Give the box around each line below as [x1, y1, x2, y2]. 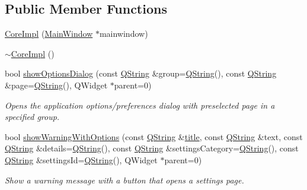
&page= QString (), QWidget [5, 78, 108, 91]
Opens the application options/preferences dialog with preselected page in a [5, 99, 275, 111]
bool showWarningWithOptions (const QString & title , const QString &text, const [5, 130, 303, 142]
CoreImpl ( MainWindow [5, 27, 93, 40]
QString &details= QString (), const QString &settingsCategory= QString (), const [5, 142, 299, 154]
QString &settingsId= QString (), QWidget [5, 153, 158, 166]
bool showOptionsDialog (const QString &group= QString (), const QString [5, 67, 277, 80]
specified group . [5, 110, 60, 123]
